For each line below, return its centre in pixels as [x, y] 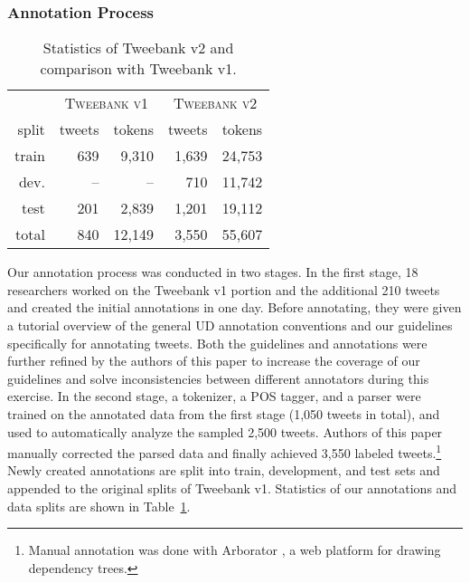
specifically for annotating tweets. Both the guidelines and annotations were [217, 343]
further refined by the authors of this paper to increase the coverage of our [214, 361]
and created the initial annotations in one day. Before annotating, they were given [235, 307]
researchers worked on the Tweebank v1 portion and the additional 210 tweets [224, 289]
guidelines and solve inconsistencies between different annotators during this [218, 378]
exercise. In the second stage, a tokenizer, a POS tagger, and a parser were [214, 396]
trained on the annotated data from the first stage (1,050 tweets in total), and [224, 413]
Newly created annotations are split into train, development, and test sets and [224, 470]
